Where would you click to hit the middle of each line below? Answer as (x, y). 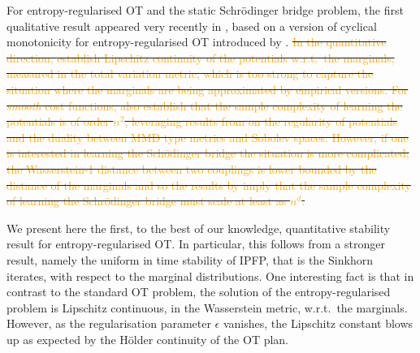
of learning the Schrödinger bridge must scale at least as (147, 201)
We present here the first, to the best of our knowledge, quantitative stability (199, 228)
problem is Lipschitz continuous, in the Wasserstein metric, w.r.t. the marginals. (207, 307)
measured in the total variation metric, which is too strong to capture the (190, 73)
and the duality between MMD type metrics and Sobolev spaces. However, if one (208, 137)
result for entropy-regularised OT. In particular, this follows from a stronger (196, 244)
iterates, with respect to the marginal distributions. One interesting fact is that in (210, 276)
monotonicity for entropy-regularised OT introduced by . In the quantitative (197, 42)
